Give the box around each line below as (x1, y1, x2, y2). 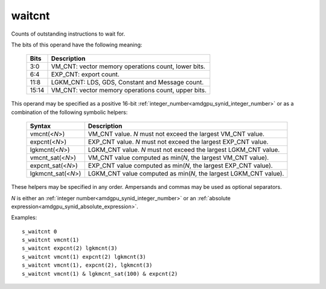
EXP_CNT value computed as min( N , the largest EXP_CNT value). (88, 162, 273, 170)
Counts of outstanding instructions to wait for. (11, 30, 126, 37)
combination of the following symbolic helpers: (11, 109, 128, 116)
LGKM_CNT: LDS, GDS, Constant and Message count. (51, 78, 204, 87)
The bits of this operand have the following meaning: (11, 41, 142, 48)
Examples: (11, 214, 37, 221)
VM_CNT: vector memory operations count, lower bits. (51, 62, 205, 71)
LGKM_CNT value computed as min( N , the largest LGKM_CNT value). (88, 170, 284, 178)
